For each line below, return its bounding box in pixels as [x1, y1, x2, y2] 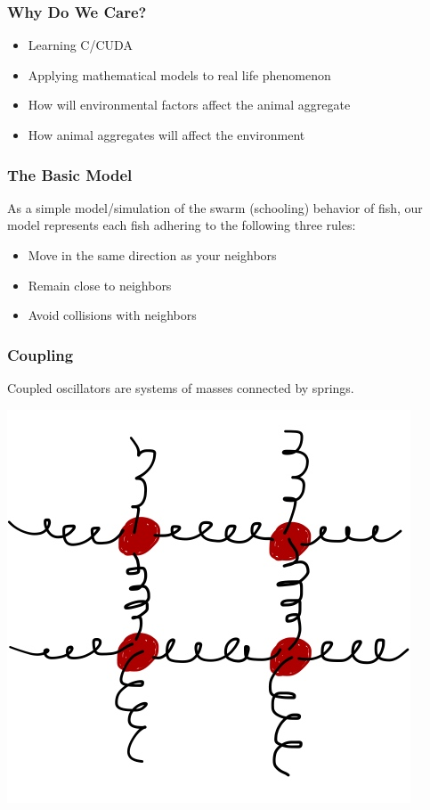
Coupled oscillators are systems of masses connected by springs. [7, 379, 354, 397]
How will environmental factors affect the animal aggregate [28, 95, 351, 114]
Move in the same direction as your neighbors [28, 246, 277, 264]
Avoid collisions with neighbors [28, 306, 197, 324]
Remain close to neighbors [28, 275, 172, 294]
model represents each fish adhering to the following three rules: [7, 216, 356, 234]
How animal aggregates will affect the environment [28, 126, 305, 143]
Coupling [7, 343, 74, 365]
